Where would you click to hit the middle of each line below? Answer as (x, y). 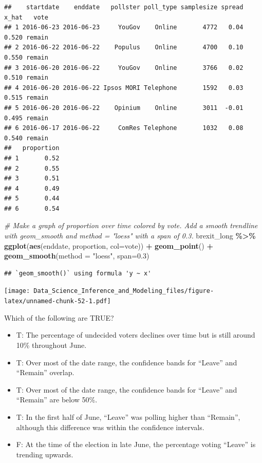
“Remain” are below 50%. (57, 400)
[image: (17, 291)
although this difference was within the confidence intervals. (110, 427)
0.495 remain (26, 118)
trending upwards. (45, 454)
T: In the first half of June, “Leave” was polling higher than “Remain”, (128, 416)
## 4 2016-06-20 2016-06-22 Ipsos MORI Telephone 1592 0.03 (124, 88)
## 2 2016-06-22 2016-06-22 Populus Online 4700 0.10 (124, 48)
